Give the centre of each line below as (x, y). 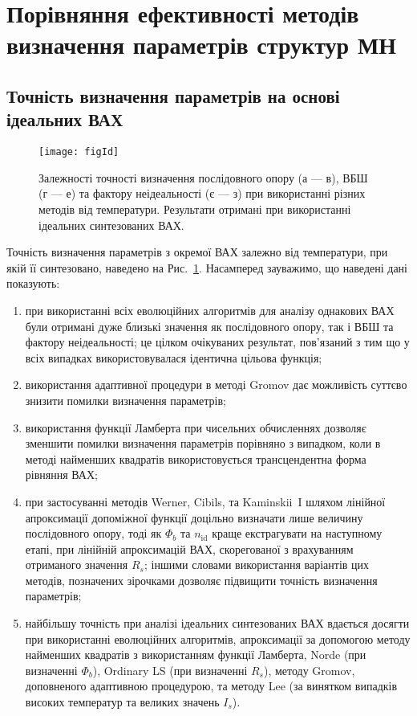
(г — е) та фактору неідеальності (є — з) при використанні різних (202, 193)
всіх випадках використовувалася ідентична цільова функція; (174, 357)
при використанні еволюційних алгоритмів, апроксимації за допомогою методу (218, 638)
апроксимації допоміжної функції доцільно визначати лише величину (194, 517)
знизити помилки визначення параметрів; (126, 400)
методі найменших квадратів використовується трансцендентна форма (196, 458)
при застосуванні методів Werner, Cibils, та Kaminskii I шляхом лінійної (205, 501)
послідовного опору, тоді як (93, 533)
